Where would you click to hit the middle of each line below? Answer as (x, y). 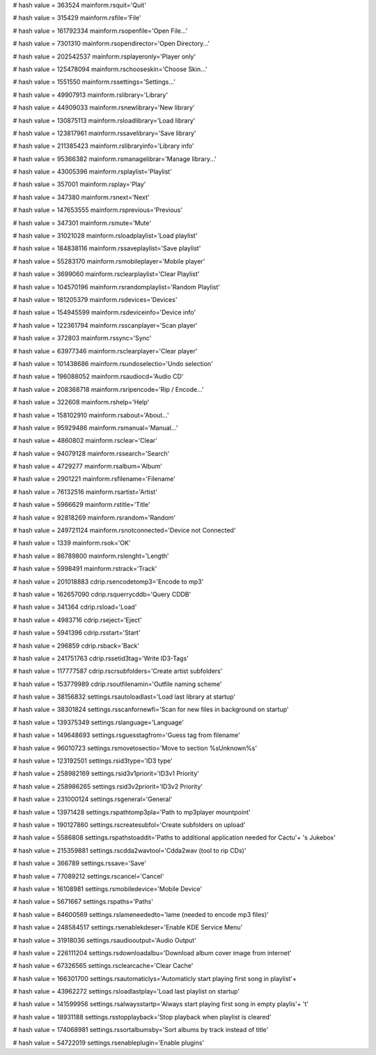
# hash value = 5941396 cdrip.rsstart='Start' (77, 633)
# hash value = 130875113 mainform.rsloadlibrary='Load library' (104, 120)
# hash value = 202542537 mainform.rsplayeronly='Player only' (104, 56)
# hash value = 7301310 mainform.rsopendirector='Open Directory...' (111, 44)
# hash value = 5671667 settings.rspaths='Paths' (83, 902)
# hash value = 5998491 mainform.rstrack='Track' (85, 569)
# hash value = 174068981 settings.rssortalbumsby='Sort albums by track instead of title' (141, 1030)
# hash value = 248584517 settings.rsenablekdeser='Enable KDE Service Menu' (128, 927)
